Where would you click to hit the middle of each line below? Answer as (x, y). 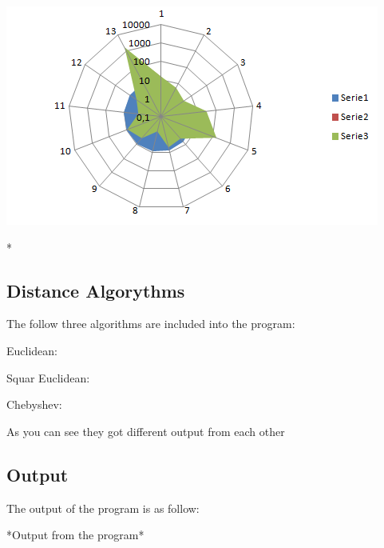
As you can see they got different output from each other (146, 431)
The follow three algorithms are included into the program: (151, 324)
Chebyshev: (34, 404)
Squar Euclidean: (48, 377)
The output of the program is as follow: (103, 508)
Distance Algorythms (96, 290)
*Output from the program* (75, 535)
